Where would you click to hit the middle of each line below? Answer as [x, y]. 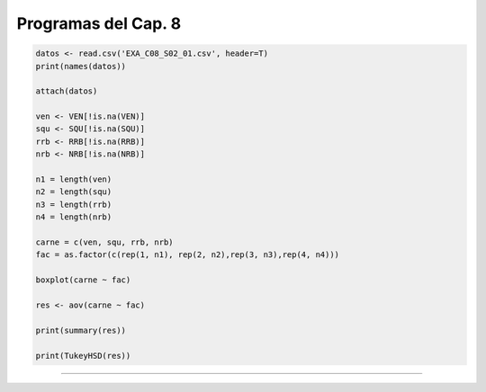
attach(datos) [67, 91]
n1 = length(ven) [74, 179]
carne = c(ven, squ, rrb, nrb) [105, 242]
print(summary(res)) [81, 330]
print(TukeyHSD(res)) [83, 356]
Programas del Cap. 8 [99, 23]
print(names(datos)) [81, 66]
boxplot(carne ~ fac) [83, 280]
